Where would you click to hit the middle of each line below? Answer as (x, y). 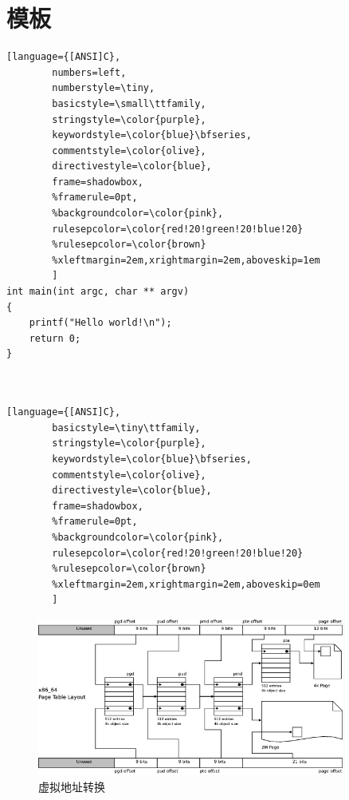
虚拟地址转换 (72, 786)
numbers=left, (89, 72)
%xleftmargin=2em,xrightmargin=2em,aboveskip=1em (186, 260)
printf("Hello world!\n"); (100, 323)
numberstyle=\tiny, (104, 88)
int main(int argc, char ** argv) (98, 292)
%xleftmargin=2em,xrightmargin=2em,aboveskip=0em (186, 584)
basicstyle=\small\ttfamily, (129, 103)
